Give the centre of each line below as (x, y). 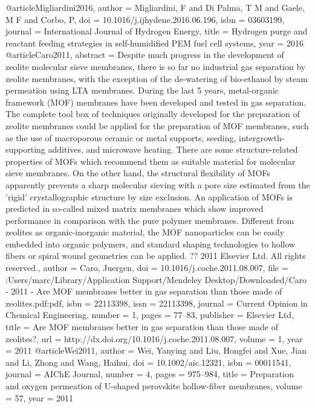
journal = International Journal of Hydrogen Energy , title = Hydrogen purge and (157, 31)
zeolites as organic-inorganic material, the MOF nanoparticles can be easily (145, 232)
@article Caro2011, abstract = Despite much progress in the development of (145, 55)
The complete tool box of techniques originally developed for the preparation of (153, 114)
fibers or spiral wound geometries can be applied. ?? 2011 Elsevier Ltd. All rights (156, 256)
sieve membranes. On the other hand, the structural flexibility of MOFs (138, 173)
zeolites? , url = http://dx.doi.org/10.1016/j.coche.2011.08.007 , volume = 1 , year (154, 338)
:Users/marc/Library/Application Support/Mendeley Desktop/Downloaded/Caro (156, 279)
